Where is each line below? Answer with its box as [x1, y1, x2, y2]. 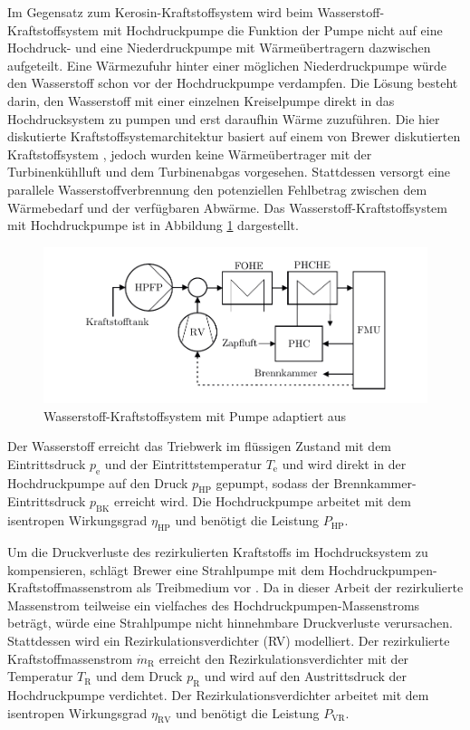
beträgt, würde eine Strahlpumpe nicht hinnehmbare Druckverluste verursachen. [7, 613, 453, 632]
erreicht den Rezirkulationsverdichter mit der [158, 648, 409, 668]
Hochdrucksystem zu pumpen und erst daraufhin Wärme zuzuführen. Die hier [7, 109, 440, 128]
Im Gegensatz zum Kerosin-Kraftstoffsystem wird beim [7, 3, 313, 21]
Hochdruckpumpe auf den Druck [7, 473, 188, 492]
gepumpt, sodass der [216, 473, 330, 492]
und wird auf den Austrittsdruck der [204, 667, 408, 686]
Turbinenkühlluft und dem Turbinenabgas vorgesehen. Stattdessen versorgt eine [7, 162, 451, 181]
